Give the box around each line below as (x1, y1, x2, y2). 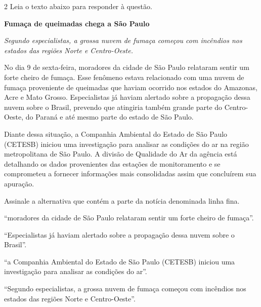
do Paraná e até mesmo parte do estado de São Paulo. (25, 111, 194, 122)
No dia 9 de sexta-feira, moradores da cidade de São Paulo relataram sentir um (4, 62, 249, 72)
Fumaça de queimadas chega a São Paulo (4, 18, 150, 28)
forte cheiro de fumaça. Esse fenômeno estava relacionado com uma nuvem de (4, 71, 244, 82)
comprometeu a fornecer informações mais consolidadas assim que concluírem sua (4, 168, 256, 179)
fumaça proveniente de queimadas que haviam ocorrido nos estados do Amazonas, (4, 82, 257, 92)
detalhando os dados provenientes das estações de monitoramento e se (4, 158, 221, 169)
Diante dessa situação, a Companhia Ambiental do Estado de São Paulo (4, 128, 228, 139)
